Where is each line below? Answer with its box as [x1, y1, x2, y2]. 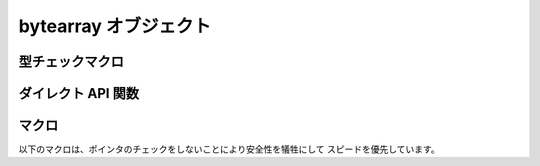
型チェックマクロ [18, 53, 124, 70]
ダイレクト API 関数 [18, 85, 140, 102]
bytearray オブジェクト [18, 15, 212, 37]
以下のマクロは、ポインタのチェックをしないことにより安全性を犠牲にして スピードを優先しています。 [18, 143, 440, 155]
